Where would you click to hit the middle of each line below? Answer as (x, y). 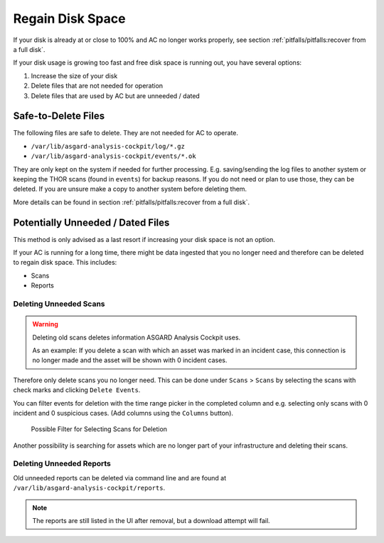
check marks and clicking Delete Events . (77, 390)
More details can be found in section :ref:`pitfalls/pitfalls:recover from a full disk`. (132, 202)
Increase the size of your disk (74, 75)
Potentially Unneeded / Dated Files (91, 222)
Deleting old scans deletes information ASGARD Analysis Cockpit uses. (137, 337)
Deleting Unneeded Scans (59, 304)
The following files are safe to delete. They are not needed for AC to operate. (126, 133)
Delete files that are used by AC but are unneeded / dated (116, 95)
